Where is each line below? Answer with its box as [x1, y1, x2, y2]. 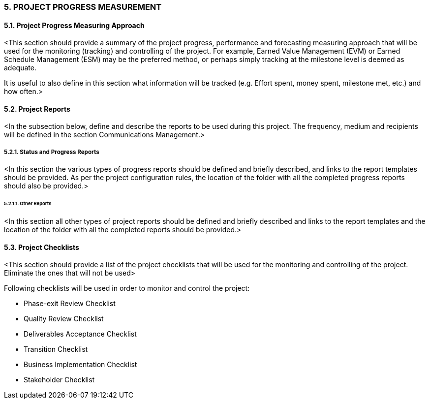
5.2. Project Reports [4, 104, 70, 113]
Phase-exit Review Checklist [24, 299, 116, 308]
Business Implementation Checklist [24, 360, 137, 369]
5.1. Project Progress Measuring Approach [4, 21, 145, 30]
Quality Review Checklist [24, 314, 104, 323]
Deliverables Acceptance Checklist [24, 330, 137, 339]
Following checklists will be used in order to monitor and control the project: [4, 284, 250, 293]
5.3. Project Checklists [4, 243, 79, 251]
